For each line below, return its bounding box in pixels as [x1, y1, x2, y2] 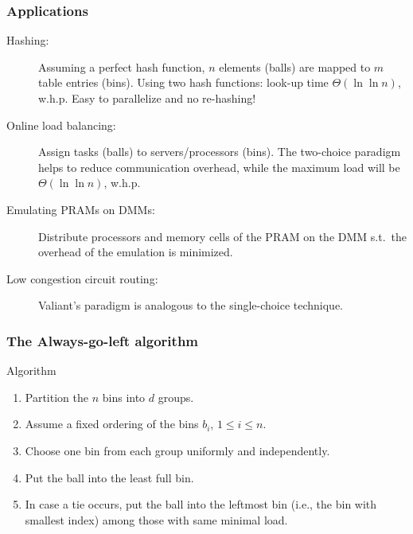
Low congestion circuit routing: [6, 270, 158, 286]
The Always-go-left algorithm [6, 330, 199, 350]
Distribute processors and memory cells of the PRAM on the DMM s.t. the [38, 228, 407, 244]
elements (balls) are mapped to [219, 58, 371, 75]
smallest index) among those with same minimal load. [25, 511, 288, 528]
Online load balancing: [6, 116, 116, 133]
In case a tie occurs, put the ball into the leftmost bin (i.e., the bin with [25, 496, 377, 513]
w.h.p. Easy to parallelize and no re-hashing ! [38, 90, 256, 106]
